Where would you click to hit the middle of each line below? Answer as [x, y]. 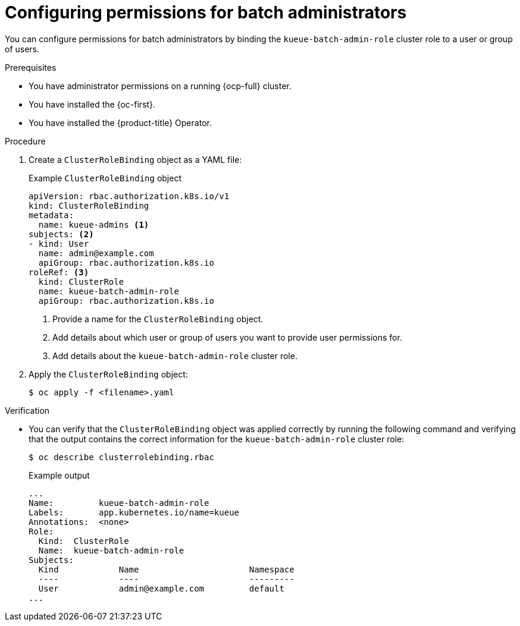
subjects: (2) [61, 234]
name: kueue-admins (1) [94, 224]
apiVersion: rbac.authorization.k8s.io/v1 [129, 196]
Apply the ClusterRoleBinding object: [108, 374]
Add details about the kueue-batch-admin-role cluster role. [175, 356]
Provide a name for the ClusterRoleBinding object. [158, 319]
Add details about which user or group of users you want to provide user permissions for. [227, 337]
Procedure [25, 141]
